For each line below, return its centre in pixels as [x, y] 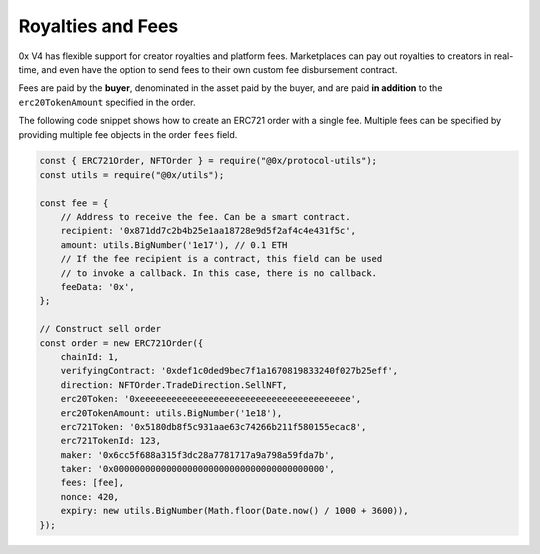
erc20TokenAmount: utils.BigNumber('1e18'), [171, 413]
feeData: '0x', [97, 286]
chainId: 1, [90, 356]
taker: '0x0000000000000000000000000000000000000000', [197, 469]
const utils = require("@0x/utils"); [132, 174]
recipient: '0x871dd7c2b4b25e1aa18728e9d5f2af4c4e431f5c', [208, 231]
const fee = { [74, 203]
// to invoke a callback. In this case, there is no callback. [219, 273]
